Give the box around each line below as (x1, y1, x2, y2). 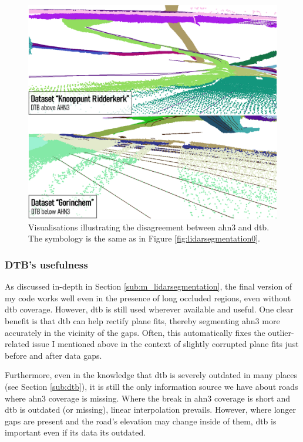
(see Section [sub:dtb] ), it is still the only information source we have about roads (5, 380, 298, 392)
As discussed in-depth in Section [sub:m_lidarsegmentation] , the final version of (5, 280, 292, 293)
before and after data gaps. (5, 349, 102, 361)
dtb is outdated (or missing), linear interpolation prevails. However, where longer (5, 403, 297, 416)
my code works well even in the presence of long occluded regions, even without (5, 291, 291, 304)
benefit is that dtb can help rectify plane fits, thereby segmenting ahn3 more (5, 314, 280, 327)
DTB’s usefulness (5, 257, 88, 271)
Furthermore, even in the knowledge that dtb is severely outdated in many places (5, 369, 297, 381)
